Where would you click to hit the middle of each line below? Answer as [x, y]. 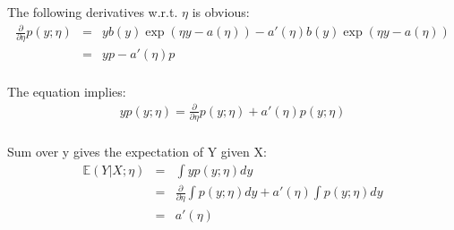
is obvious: [221, 12]
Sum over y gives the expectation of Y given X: [137, 151]
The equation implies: [67, 91]
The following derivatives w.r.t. [93, 12]
